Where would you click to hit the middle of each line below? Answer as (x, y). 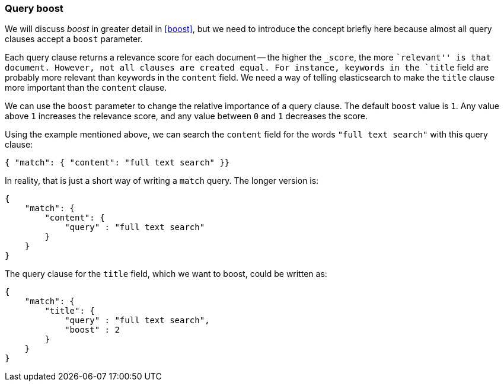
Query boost (34, 8)
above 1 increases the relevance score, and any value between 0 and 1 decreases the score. (186, 116)
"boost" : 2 (92, 330)
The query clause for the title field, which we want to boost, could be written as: (166, 274)
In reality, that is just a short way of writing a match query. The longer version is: (162, 181)
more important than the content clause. (86, 88)
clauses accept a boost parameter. (74, 39)
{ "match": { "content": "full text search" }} (117, 163)
